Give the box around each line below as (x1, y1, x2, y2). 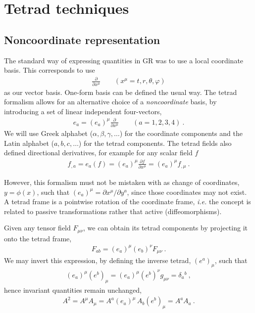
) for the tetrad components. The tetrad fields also (78, 137, 232, 148)
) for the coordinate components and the (119, 128, 243, 138)
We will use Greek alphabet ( (4, 128, 93, 138)
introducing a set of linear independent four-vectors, (4, 106, 162, 116)
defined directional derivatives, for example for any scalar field (4, 147, 193, 158)
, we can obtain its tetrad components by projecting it (83, 223, 248, 233)
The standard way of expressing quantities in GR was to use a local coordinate (4, 55, 244, 65)
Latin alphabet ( (4, 137, 54, 148)
